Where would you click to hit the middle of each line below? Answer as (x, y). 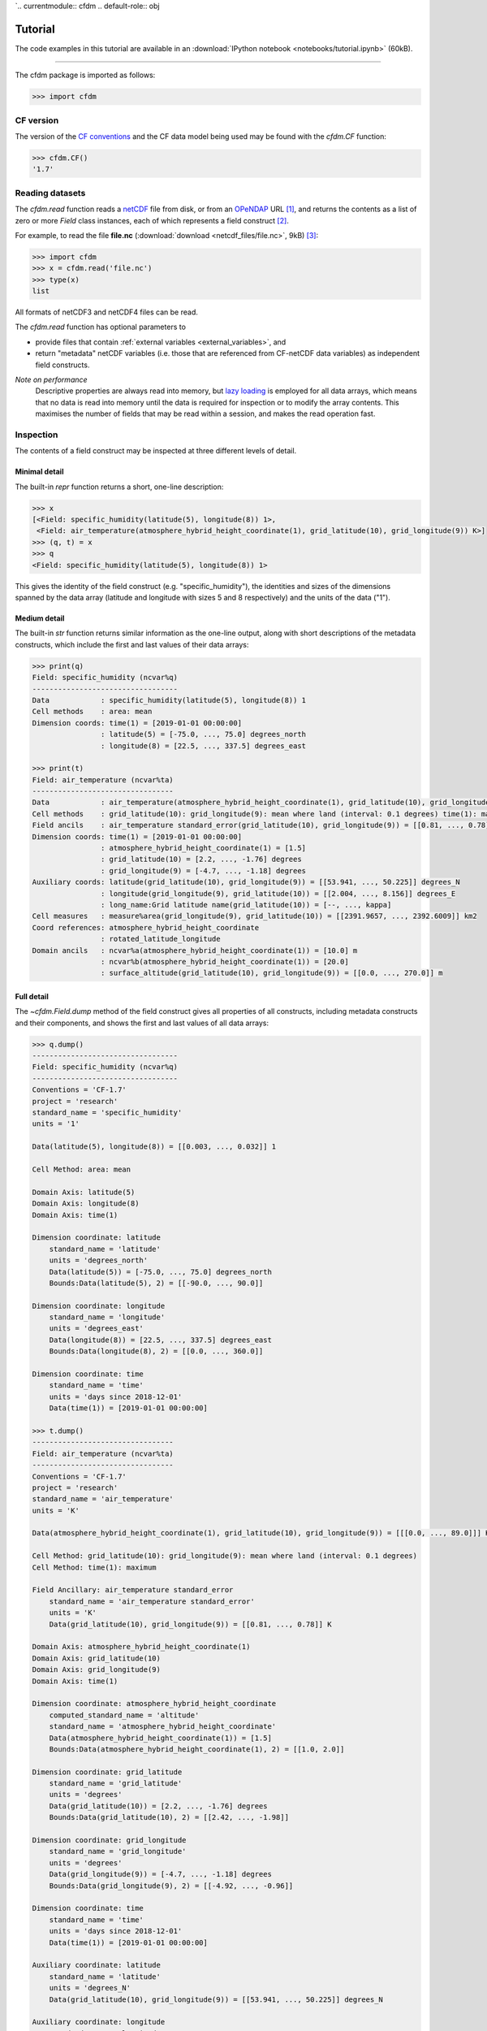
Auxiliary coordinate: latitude (97, 1965)
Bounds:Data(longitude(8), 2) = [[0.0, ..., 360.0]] (156, 1351)
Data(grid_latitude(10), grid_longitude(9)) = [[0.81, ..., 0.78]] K (190, 1624)
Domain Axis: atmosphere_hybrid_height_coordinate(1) (141, 1647)
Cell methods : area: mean (92, 712)
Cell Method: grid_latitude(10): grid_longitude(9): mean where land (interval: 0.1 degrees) (225, 1556)
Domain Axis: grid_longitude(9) (97, 1670)
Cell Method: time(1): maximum (95, 1567)
